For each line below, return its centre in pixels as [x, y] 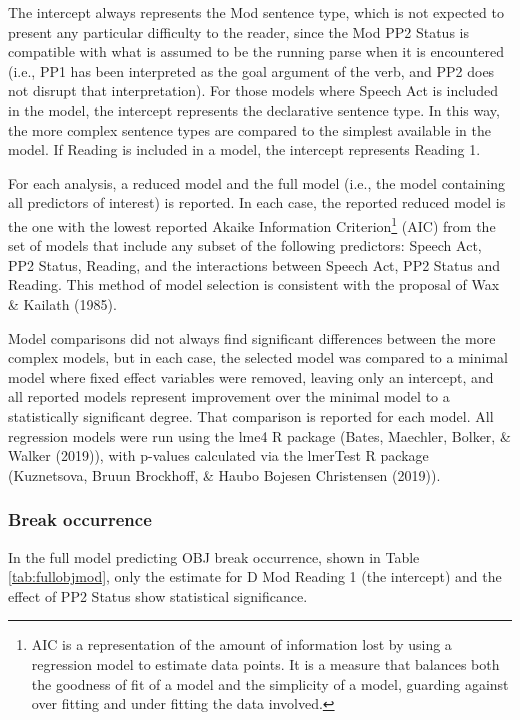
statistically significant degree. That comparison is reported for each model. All [251, 415]
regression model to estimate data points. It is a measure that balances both [265, 663]
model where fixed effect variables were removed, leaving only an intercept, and [251, 376]
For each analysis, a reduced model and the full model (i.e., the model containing [257, 182]
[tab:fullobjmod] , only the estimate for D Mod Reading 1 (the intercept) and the [255, 576]
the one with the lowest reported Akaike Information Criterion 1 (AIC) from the [252, 224]
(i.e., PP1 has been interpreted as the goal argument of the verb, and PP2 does [251, 70]
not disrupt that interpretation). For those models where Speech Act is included [253, 90]
